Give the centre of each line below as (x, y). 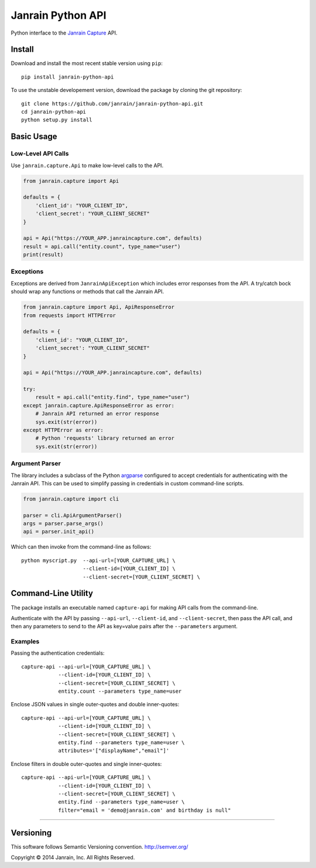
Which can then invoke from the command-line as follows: (81, 547)
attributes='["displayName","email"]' (114, 751)
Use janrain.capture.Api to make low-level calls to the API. (87, 165)
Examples (25, 642)
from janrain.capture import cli (71, 499)
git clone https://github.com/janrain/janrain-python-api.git (112, 103)
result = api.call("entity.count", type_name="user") (102, 246)
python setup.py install (57, 120)
